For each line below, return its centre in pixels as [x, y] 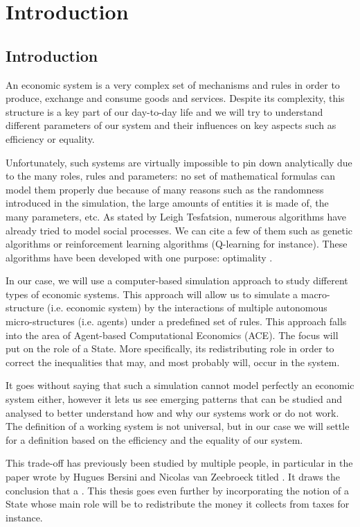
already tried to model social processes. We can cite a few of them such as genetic [179, 230]
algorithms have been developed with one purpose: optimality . [139, 257]
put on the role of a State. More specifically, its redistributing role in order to [170, 348]
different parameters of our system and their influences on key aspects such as [171, 125]
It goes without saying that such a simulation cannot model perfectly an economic [180, 385]
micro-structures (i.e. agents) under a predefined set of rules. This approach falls [176, 321]
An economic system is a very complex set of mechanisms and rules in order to [173, 84]
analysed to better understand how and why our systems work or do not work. [172, 412]
